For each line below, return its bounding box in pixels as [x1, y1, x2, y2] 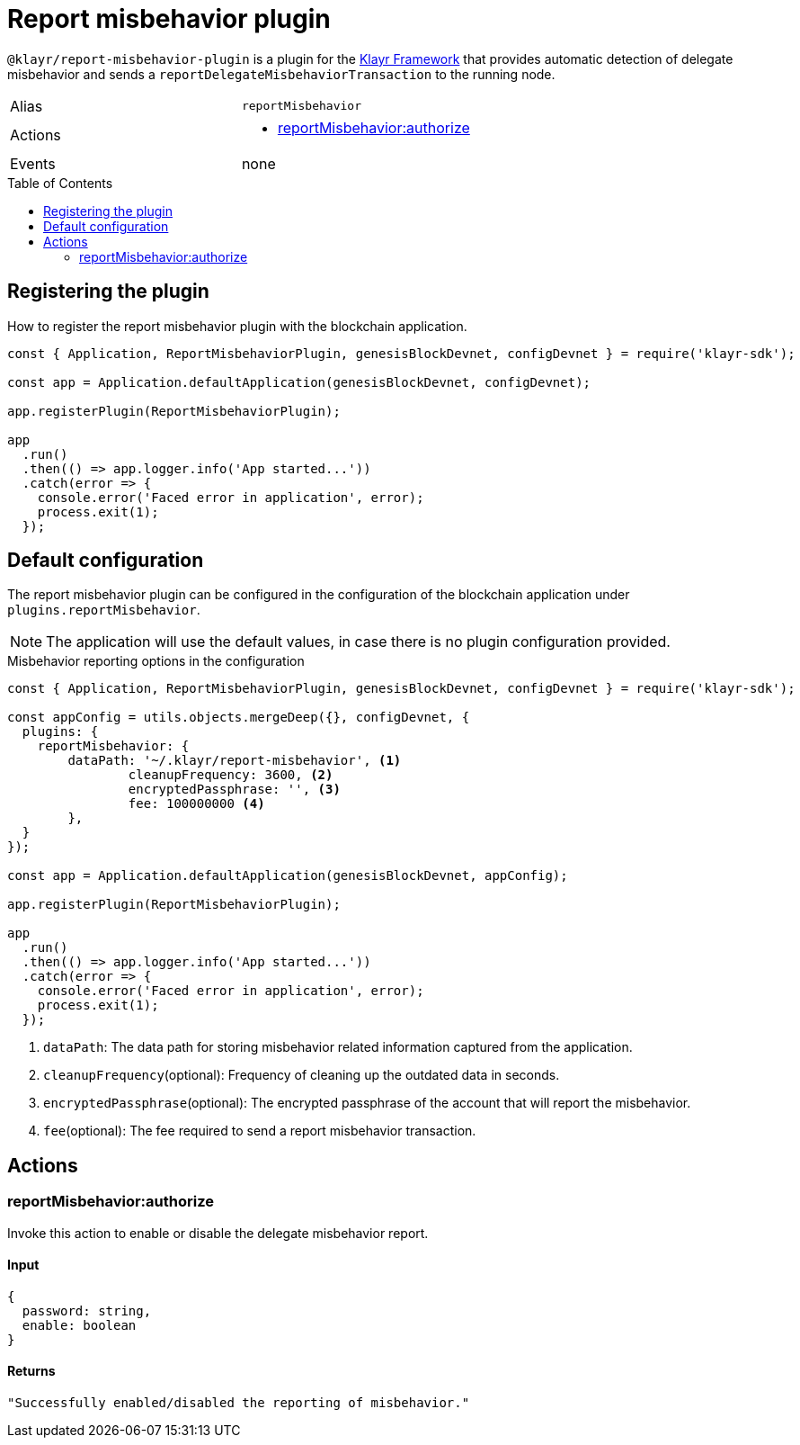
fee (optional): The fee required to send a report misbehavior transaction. [43, 1123, 476, 1139]
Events [10, 154, 56, 173]
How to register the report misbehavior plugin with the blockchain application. [7, 318, 467, 334]
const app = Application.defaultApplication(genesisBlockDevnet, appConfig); [7, 868, 568, 884]
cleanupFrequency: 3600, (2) [128, 767, 333, 783]
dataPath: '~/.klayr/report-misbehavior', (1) [67, 753, 402, 768]
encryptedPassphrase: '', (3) [128, 782, 341, 797]
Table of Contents [7, 175, 113, 191]
